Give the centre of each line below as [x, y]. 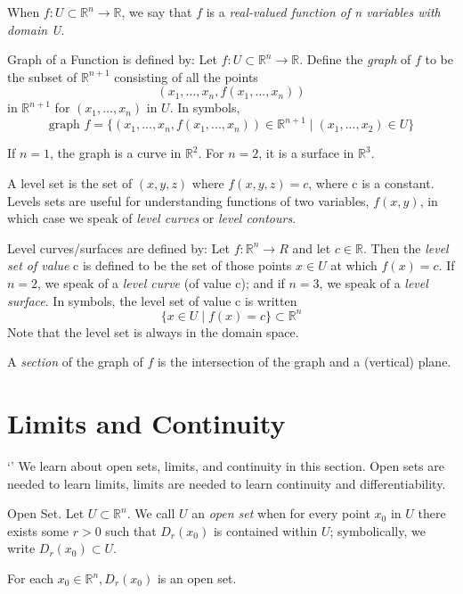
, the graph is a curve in [116, 153]
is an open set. [197, 578]
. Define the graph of [355, 59]
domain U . [36, 29]
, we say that [157, 12]
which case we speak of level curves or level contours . [152, 218]
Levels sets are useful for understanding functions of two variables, [188, 200]
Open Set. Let [46, 513]
